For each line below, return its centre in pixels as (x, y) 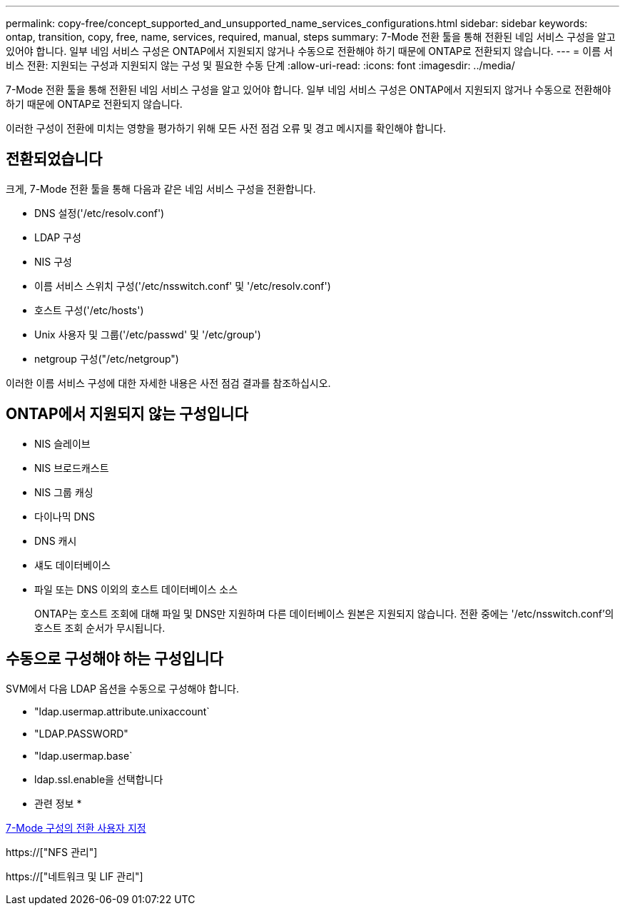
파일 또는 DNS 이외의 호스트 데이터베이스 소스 (136, 589)
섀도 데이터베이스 (72, 565)
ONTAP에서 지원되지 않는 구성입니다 (127, 414)
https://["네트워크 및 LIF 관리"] (75, 876)
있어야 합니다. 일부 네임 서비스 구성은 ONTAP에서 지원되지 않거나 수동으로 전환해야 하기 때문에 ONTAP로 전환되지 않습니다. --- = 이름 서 (309, 51)
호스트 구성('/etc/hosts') (89, 310)
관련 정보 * (58, 803)
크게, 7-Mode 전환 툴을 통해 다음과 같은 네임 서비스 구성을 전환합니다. (161, 188)
